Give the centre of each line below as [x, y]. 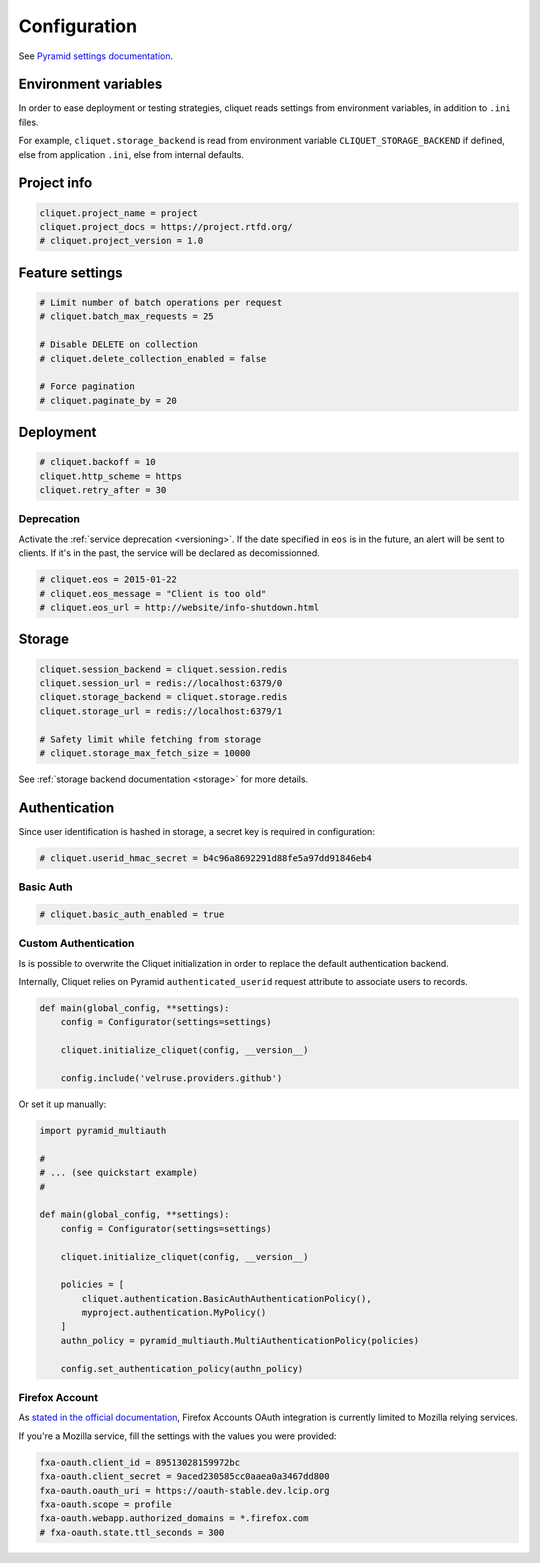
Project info [55, 183]
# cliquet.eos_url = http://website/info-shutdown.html [179, 607]
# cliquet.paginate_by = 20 [108, 400]
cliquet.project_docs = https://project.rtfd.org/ [166, 227]
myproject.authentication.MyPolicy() [174, 1313]
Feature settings [71, 272]
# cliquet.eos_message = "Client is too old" [153, 593]
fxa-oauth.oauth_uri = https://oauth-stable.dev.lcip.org [184, 1490]
